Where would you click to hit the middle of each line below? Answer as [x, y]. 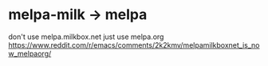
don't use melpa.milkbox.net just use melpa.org [86, 37]
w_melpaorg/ [30, 53]
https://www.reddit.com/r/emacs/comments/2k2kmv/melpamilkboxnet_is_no [134, 45]
